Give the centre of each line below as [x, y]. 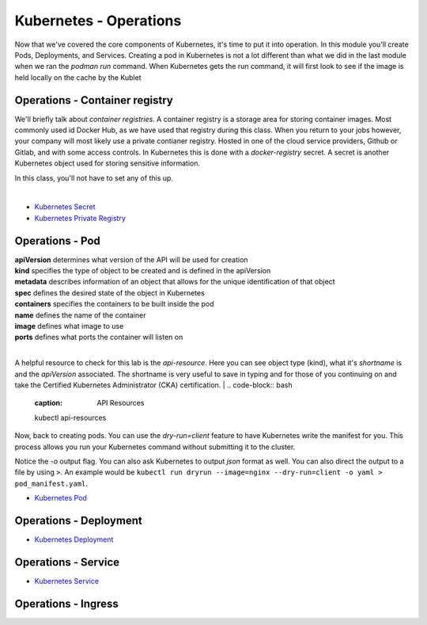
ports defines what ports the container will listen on [99, 337]
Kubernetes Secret [65, 207]
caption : [49, 403]
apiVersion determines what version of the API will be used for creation [131, 259]
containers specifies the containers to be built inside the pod [114, 304]
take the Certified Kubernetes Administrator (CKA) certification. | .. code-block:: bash [153, 385]
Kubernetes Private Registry [80, 218]
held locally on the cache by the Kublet [78, 77]
